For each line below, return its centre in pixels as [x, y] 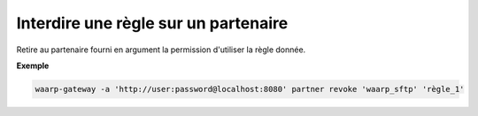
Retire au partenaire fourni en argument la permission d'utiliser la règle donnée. [161, 50]
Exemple [33, 66]
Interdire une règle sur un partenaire [152, 23]
